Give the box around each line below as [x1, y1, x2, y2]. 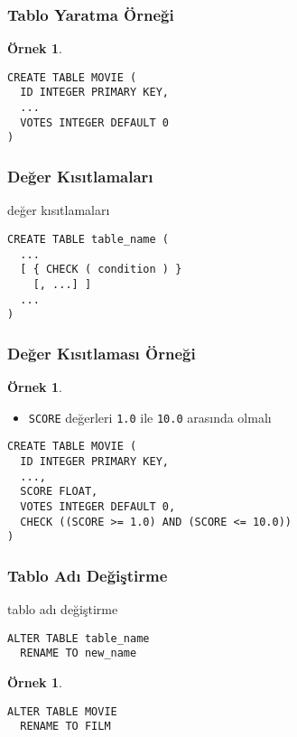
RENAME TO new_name [20, 647, 137, 660]
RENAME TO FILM [20, 720, 111, 733]
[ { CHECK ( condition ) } [20, 263, 182, 276]
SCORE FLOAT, [20, 485, 98, 499]
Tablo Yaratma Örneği [7, 3, 174, 25]
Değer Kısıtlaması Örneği [7, 341, 196, 364]
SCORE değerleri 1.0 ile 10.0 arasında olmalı [28, 407, 272, 426]
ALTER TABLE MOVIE [7, 704, 117, 718]
